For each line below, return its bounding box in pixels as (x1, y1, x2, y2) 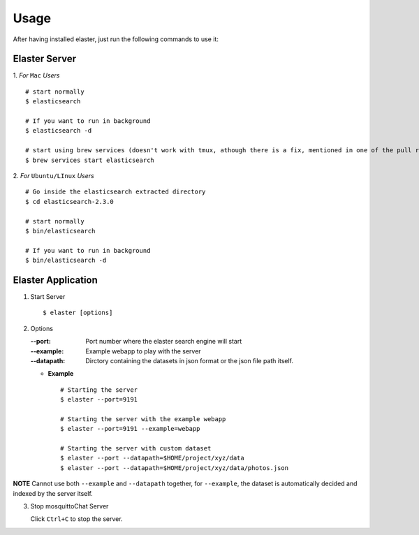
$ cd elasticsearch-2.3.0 (25, 198, 115, 205)
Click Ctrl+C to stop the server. (30, 515, 123, 523)
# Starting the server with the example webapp (60, 415, 226, 423)
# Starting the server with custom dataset (60, 444, 212, 453)
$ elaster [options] (43, 309, 113, 317)
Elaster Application (13, 274, 98, 286)
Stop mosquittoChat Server (30, 502, 109, 511)
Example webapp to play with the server (85, 346, 202, 356)
